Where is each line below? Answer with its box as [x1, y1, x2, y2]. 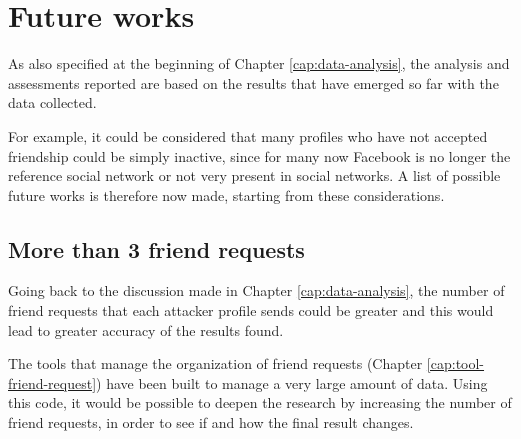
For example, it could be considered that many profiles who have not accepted [8, 125, 488, 146]
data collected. [8, 92, 97, 113]
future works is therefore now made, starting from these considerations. [8, 184, 445, 205]
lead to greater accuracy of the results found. [8, 319, 284, 340]
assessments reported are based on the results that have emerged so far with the [8, 72, 499, 93]
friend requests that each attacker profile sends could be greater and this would [8, 300, 494, 321]
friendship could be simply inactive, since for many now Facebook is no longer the [8, 145, 511, 166]
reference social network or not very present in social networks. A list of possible [8, 165, 501, 186]
